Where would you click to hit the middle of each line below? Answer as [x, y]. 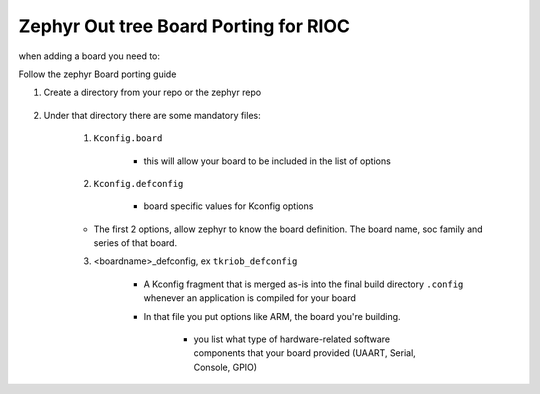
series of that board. [135, 243]
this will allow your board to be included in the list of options [267, 161]
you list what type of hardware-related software [291, 339]
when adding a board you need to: [89, 56]
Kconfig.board [128, 138]
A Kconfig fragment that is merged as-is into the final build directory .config [303, 284]
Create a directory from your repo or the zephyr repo [152, 92]
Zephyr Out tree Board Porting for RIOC [184, 26]
